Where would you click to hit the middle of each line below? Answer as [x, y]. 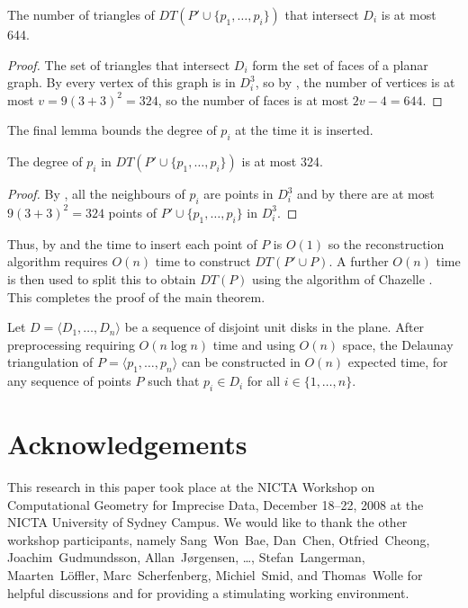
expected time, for [398, 362]
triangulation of [50, 362]
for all [264, 381]
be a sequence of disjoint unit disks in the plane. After [274, 327]
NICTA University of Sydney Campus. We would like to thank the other [207, 522]
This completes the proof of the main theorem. [136, 296]
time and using [254, 344]
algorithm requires [58, 261]
